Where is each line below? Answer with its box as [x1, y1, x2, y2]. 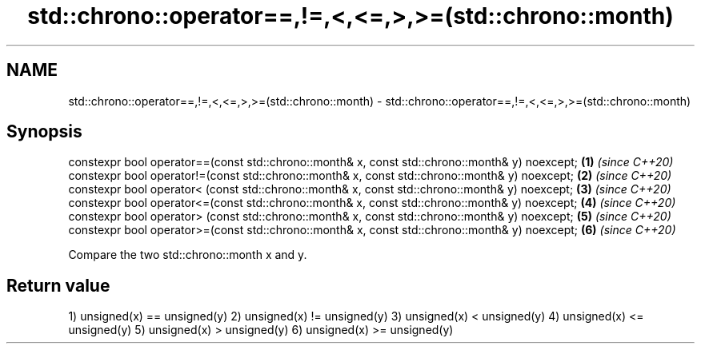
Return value [6, 275, 110, 296]
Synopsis [6, 121, 82, 142]
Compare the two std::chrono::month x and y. [68, 248, 307, 262]
